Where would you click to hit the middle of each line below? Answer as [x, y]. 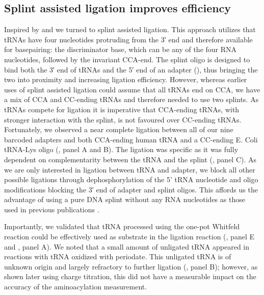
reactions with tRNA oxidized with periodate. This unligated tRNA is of [118, 256]
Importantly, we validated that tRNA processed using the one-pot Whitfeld [122, 226]
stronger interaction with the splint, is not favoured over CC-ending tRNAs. [123, 119]
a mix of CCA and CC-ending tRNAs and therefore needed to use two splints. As [131, 99]
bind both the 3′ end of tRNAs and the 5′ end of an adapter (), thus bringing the [131, 69]
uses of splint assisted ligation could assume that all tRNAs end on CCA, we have [132, 89]
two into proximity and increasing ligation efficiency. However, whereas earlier [126, 79]
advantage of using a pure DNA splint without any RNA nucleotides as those [125, 199]
